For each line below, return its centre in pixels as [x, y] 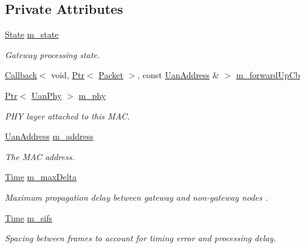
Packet [111, 75]
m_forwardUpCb [268, 75]
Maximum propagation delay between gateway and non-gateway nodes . [136, 197]
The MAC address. [40, 156]
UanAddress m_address [49, 136]
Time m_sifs [29, 217]
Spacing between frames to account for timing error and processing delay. [141, 238]
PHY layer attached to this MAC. [67, 116]
